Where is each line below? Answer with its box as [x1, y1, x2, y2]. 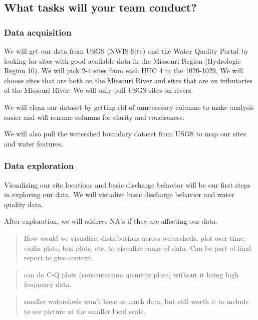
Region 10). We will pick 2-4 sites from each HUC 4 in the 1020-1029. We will [4, 65, 243, 76]
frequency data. [24, 279, 72, 289]
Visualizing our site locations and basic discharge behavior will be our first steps [4, 179, 250, 190]
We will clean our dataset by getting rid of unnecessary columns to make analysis [4, 101, 254, 112]
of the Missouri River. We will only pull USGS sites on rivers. [4, 85, 193, 95]
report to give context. [24, 252, 93, 263]
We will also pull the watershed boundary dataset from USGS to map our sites [4, 128, 246, 139]
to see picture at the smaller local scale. [24, 305, 146, 316]
